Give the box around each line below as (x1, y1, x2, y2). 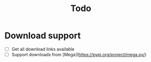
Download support (4, 30, 81, 41)
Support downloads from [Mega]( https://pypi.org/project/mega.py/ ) (11, 52, 147, 57)
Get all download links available (11, 46, 75, 52)
